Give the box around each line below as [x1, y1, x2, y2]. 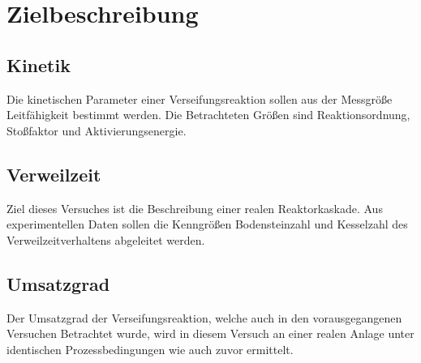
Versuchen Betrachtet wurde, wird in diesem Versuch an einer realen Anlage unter [6, 325, 415, 342]
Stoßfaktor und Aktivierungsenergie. [6, 122, 187, 139]
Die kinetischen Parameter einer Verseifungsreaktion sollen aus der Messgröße [6, 90, 393, 107]
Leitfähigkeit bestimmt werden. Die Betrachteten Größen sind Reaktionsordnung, [6, 106, 410, 123]
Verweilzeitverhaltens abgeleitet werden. [6, 231, 205, 248]
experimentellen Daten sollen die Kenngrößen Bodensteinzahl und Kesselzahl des [6, 216, 408, 233]
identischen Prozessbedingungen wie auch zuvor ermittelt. [6, 340, 294, 357]
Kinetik [6, 52, 71, 77]
